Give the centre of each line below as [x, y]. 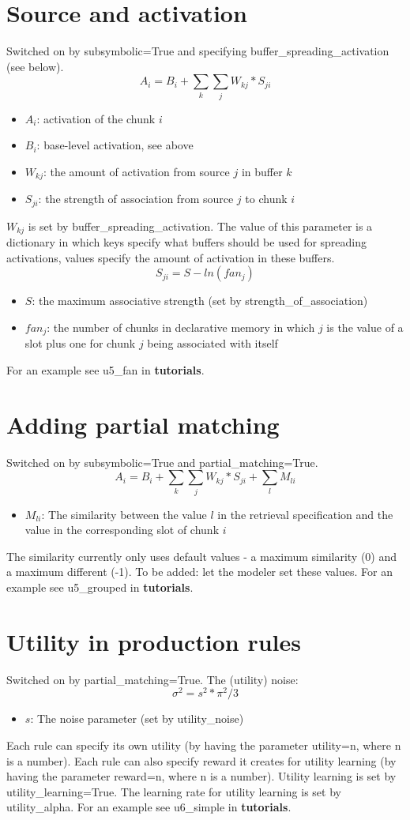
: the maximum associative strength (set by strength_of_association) [200, 301]
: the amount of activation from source [136, 171]
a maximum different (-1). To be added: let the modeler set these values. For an [199, 572]
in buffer [262, 171]
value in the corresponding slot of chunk [122, 530]
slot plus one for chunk [80, 343]
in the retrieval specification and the [305, 514]
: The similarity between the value [124, 514]
